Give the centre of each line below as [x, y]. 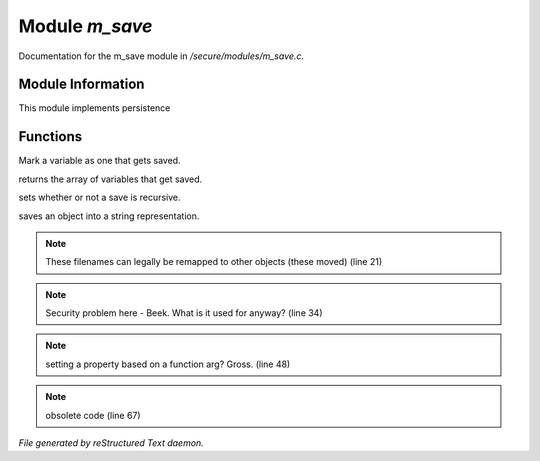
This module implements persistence [94, 108]
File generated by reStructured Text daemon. [111, 443]
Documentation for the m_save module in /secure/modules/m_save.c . [161, 56]
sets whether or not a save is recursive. [99, 197]
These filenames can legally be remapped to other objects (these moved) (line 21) [214, 262]
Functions [50, 136]
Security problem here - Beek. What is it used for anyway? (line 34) [184, 313]
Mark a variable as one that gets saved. [99, 161]
